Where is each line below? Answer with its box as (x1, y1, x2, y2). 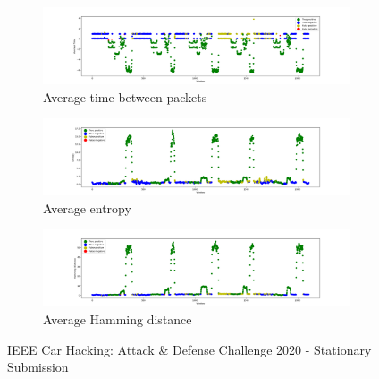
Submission (7, 357, 69, 376)
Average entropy (43, 198, 131, 217)
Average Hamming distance (43, 309, 192, 328)
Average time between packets (43, 87, 207, 106)
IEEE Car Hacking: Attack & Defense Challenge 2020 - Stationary (7, 340, 372, 358)
